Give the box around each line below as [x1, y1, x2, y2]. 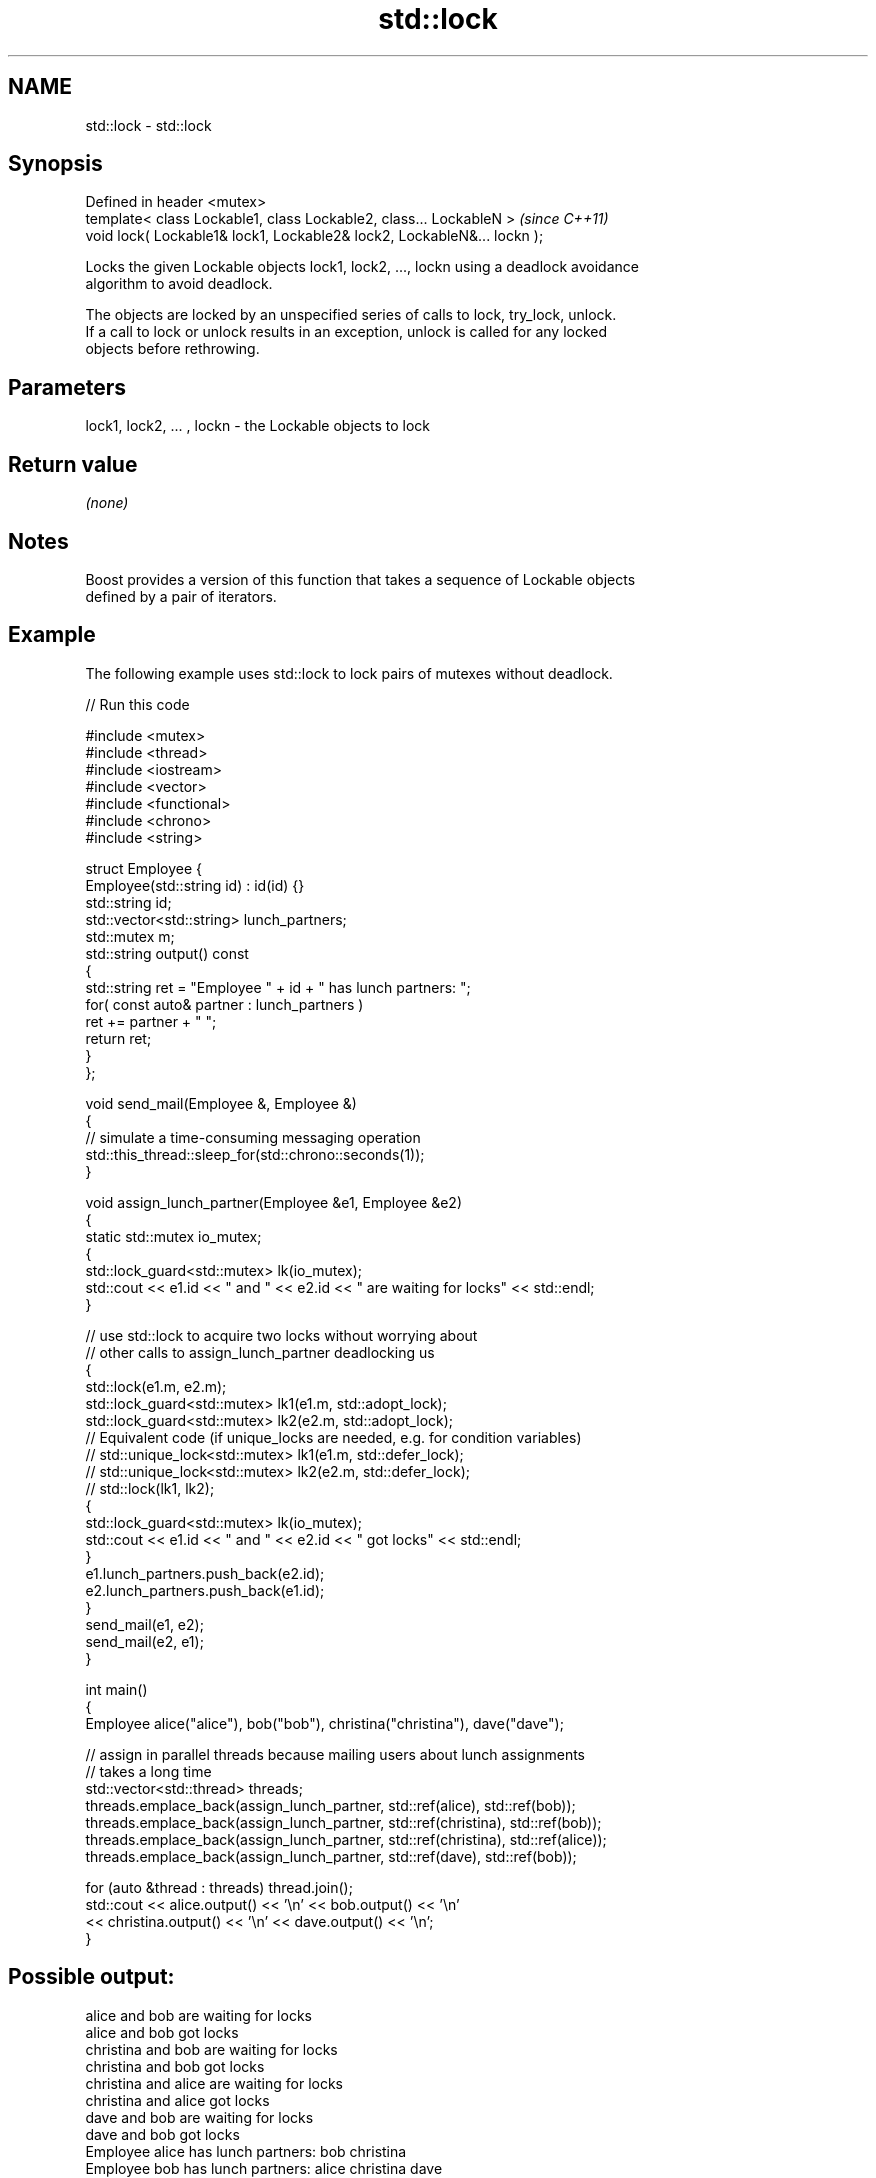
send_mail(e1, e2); [85, 1615, 204, 1633]
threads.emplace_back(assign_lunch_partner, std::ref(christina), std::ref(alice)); [85, 1830, 607, 1848]
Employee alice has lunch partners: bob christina [85, 2142, 407, 2160]
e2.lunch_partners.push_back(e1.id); [85, 1581, 325, 1599]
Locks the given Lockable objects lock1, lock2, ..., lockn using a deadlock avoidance [85, 258, 639, 276]
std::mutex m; [85, 927, 175, 945]
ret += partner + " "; [85, 1012, 217, 1030]
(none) [85, 494, 129, 512]
